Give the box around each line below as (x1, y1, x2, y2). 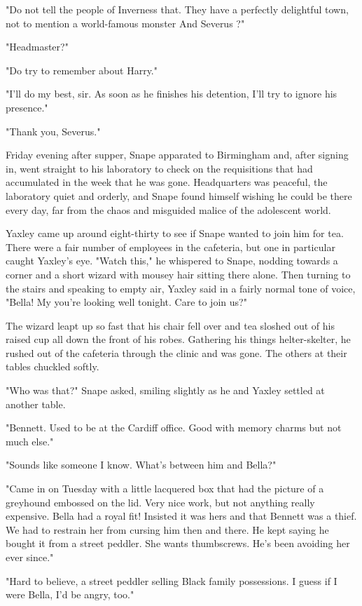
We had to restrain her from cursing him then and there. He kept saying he (6, 522, 329, 537)
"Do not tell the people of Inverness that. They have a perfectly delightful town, (6, 2, 349, 16)
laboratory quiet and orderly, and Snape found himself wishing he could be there (6, 188, 352, 203)
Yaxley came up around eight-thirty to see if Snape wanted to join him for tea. (6, 226, 344, 241)
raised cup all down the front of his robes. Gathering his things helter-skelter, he (6, 332, 351, 346)
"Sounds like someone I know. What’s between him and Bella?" (6, 457, 277, 472)
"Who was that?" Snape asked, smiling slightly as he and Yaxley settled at (6, 383, 325, 398)
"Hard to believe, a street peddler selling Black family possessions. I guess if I (6, 573, 337, 588)
